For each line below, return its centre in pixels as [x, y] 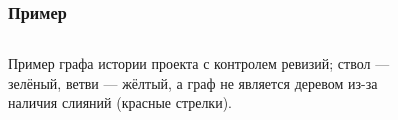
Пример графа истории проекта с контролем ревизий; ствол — [199, 63]
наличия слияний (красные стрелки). [120, 102]
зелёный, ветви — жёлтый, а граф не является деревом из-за [193, 82]
